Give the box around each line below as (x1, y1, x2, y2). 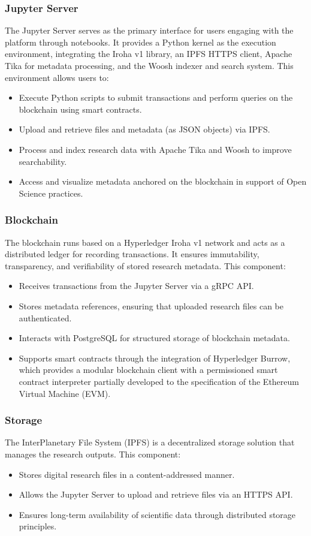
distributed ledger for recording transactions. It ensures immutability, (5, 248, 259, 260)
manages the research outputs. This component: (5, 447, 181, 460)
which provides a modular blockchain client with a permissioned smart (19, 363, 278, 376)
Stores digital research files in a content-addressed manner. (19, 468, 235, 480)
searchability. (19, 155, 67, 167)
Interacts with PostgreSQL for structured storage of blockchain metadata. (19, 332, 290, 344)
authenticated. (19, 311, 72, 324)
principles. (19, 520, 57, 532)
